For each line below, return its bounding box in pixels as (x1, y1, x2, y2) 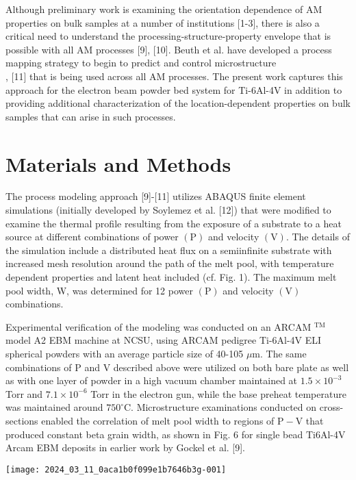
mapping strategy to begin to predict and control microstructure (5, 55, 277, 70)
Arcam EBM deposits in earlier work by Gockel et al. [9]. (5, 440, 245, 455)
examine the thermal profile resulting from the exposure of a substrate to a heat (5, 216, 342, 230)
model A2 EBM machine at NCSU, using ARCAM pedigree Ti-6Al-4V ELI (5, 333, 322, 347)
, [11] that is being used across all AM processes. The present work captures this (5, 68, 343, 83)
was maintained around (5, 400, 103, 414)
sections (5, 413, 38, 427)
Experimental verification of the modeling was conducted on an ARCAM (5, 319, 311, 333)
